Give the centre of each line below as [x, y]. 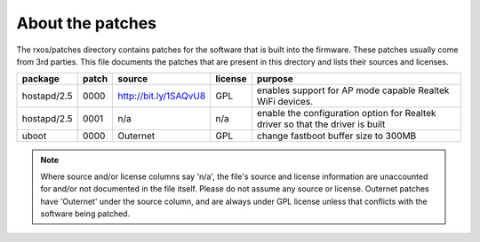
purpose [275, 79]
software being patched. [85, 214]
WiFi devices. [285, 102]
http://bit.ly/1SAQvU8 [162, 96]
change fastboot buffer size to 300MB [336, 136]
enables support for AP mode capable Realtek [353, 90]
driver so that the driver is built [321, 124]
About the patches [87, 23]
